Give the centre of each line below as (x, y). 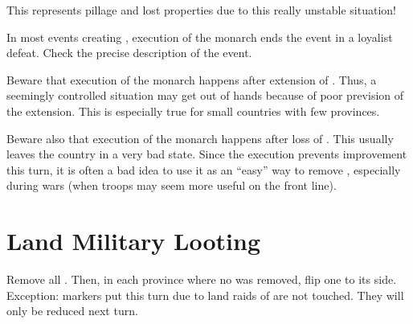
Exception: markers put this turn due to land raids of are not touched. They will (205, 295)
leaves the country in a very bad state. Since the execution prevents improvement (207, 154)
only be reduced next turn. (72, 311)
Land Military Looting (133, 241)
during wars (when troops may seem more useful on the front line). (172, 185)
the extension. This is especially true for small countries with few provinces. (193, 111)
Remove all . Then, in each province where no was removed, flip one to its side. (202, 279)
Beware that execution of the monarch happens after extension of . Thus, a (192, 79)
